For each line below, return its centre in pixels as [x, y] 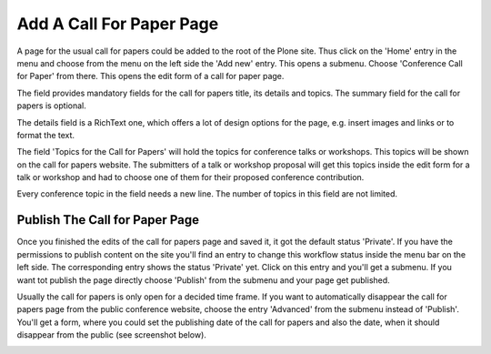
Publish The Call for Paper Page [108, 220]
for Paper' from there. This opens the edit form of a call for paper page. [150, 76]
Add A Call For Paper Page [118, 24]
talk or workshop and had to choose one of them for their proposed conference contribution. [190, 177]
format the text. [46, 135]
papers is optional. [51, 106]
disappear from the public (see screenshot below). [111, 335]
